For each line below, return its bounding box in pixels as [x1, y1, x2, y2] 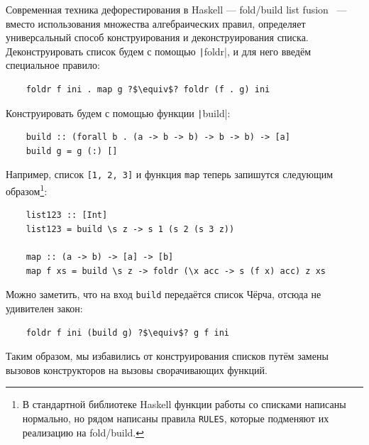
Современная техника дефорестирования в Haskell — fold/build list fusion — [6, 2, 347, 16]
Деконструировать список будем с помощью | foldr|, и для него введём [6, 43, 312, 58]
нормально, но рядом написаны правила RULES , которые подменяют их [22, 410, 329, 425]
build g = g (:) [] [26, 145, 118, 156]
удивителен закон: [6, 301, 83, 315]
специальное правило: [6, 57, 100, 72]
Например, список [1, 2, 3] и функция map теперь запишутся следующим [6, 167, 334, 182]
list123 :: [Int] [26, 210, 108, 221]
